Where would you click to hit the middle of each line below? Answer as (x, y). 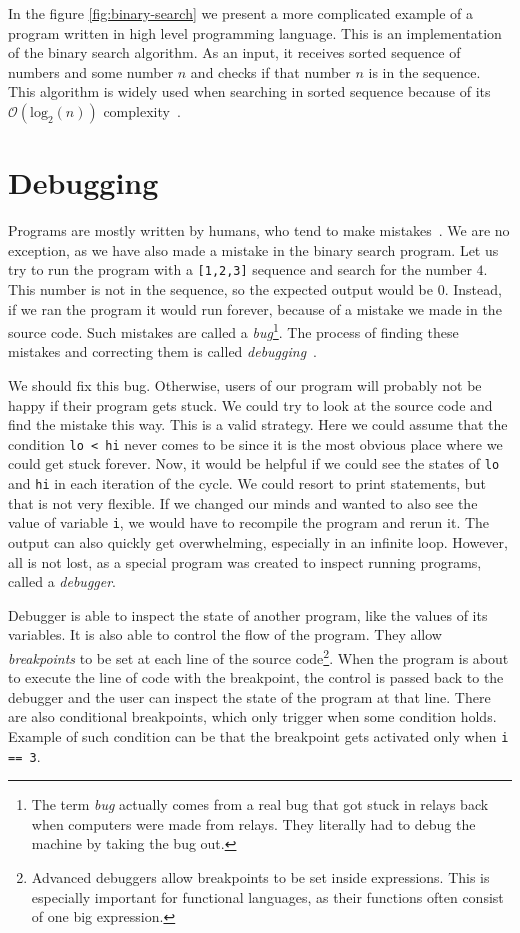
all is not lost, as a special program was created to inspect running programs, (245, 561)
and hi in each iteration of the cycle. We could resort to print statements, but (247, 483)
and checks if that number (270, 71)
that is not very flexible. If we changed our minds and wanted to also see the (243, 502)
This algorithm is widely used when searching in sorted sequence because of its (249, 91)
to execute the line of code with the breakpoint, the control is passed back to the (256, 677)
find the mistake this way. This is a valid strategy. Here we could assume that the (258, 424)
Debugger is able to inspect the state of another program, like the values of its (248, 614)
